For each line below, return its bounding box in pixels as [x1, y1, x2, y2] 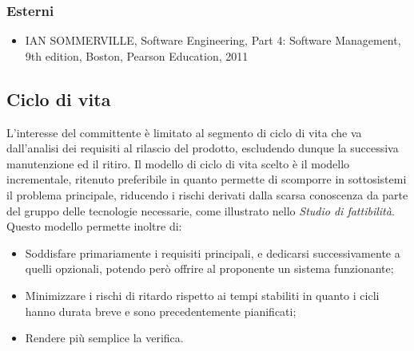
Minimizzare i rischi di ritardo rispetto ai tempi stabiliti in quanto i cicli [25, 286, 380, 303]
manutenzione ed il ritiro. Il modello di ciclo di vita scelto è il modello [6, 155, 350, 172]
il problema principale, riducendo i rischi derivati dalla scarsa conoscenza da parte [6, 186, 408, 203]
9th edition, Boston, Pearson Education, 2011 [25, 47, 249, 64]
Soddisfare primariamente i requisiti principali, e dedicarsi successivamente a [25, 244, 400, 261]
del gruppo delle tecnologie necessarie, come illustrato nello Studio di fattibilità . [6, 202, 395, 219]
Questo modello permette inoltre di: [6, 218, 182, 235]
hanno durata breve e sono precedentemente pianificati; [25, 302, 297, 319]
